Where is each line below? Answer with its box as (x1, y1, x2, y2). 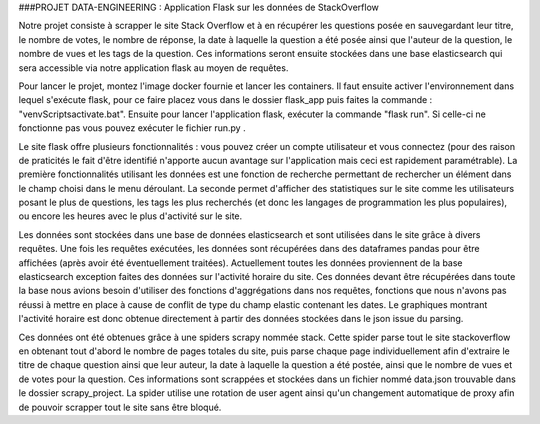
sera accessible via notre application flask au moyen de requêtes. (18, 61, 289, 74)
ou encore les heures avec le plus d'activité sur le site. (18, 210, 243, 222)
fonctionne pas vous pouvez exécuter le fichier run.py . (18, 122, 246, 134)
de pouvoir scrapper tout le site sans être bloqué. (18, 401, 222, 413)
